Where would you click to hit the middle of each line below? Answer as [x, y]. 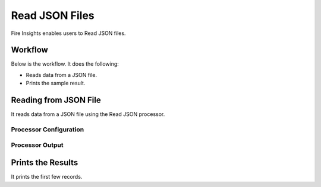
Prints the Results [45, 163]
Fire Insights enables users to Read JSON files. [68, 33]
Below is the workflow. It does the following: [65, 64]
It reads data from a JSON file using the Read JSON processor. [88, 114]
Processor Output [37, 145]
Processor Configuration [48, 129]
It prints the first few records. [47, 177]
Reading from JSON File [56, 100]
